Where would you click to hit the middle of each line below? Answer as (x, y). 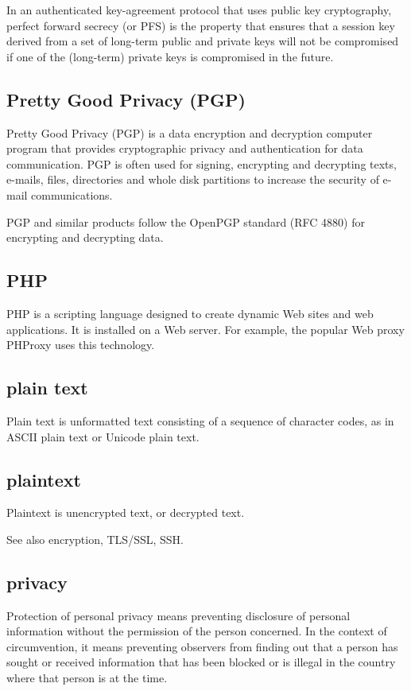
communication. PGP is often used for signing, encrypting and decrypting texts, (202, 163)
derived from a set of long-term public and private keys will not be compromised (203, 41)
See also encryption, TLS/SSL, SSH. (95, 539)
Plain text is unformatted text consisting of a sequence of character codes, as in (200, 420)
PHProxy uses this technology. (81, 345)
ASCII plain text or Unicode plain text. (103, 436)
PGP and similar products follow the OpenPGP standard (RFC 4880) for (186, 221)
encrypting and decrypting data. (85, 237)
